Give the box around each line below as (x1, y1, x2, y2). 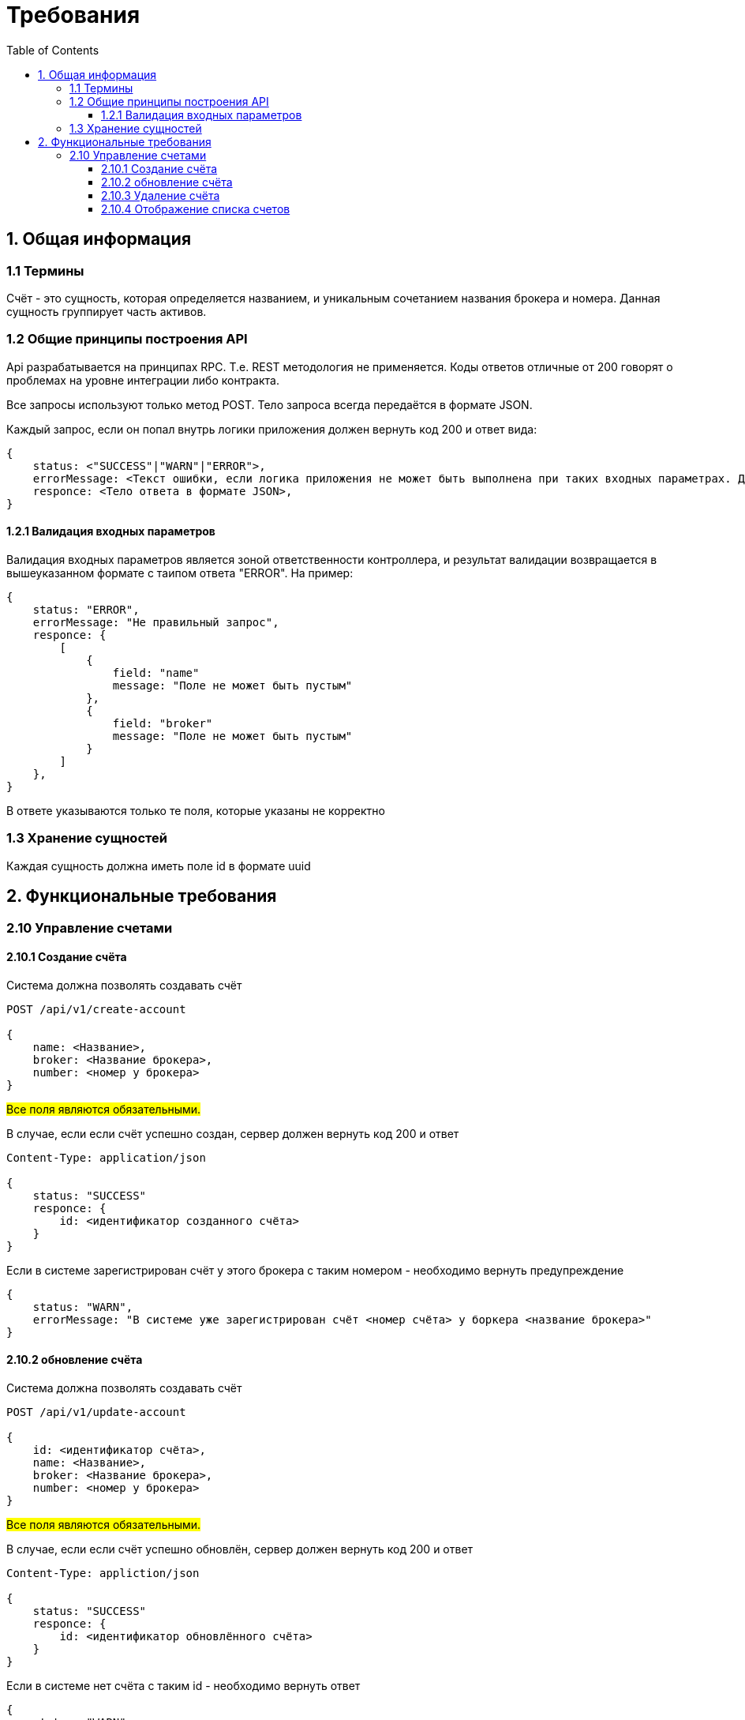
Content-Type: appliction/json (6, 1566, 200, 1579)
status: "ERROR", (32, 603, 140, 616)
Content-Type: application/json (6, 1151, 206, 1164)
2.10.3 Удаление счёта (101, 188, 220, 202)
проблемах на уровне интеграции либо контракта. (6, 373, 279, 387)
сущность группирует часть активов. (6, 304, 207, 318)
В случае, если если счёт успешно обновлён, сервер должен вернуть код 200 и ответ (6, 1542, 474, 1556)
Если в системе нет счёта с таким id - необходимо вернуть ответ (6, 1678, 361, 1692)
